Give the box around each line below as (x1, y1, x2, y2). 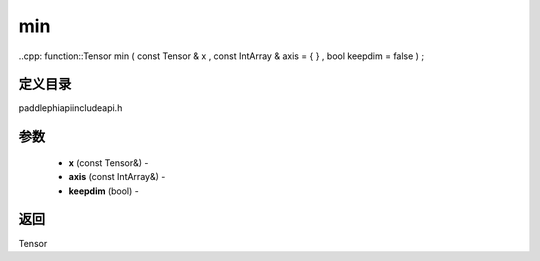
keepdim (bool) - (68, 185, 139, 197)
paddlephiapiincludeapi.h (18, 102, 123, 114)
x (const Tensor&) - (68, 156, 149, 169)
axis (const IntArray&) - (68, 171, 166, 183)
